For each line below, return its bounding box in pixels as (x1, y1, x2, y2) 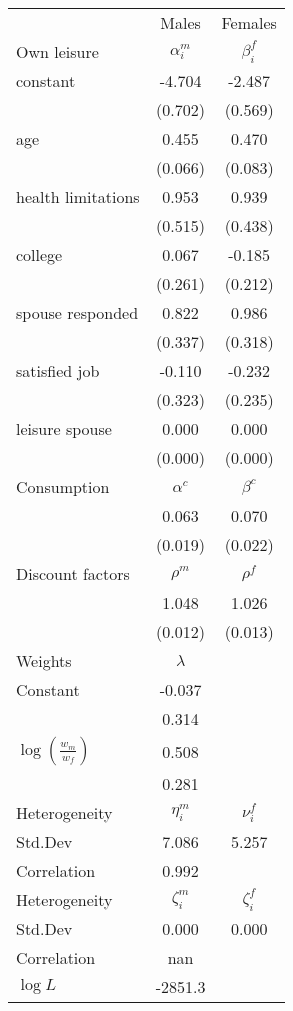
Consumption (16, 475, 110, 498)
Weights (16, 649, 72, 672)
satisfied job (16, 359, 100, 382)
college (16, 243, 63, 266)
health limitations (16, 185, 140, 208)
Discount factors (16, 562, 130, 585)
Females (221, 11, 277, 34)
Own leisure (16, 40, 99, 63)
